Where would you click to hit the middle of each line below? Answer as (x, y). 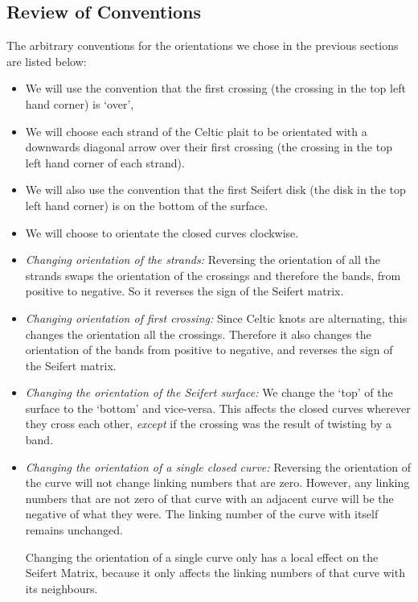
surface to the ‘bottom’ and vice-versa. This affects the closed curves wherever (218, 408)
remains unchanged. (74, 530)
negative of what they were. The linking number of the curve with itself (202, 514)
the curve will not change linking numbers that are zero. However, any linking (217, 482)
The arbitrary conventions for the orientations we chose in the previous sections (203, 45)
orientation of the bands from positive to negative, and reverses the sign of (209, 350)
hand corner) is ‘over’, (80, 103)
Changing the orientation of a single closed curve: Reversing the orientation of (218, 466)
